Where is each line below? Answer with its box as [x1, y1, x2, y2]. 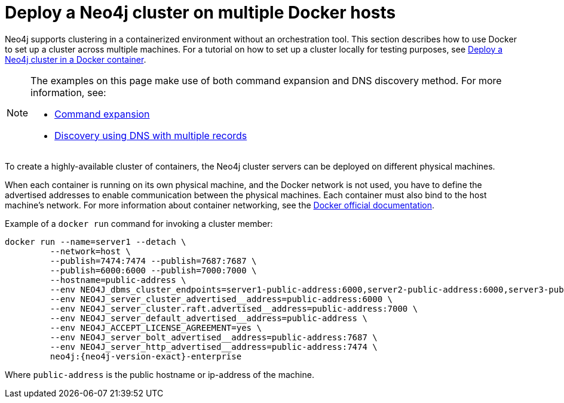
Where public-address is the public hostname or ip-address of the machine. [5, 369, 314, 380]
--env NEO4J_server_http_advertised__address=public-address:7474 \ [50, 342, 378, 352]
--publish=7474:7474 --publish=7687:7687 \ [50, 256, 257, 266]
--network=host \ [50, 246, 131, 256]
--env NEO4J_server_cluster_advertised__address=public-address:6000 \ [50, 294, 393, 304]
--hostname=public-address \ [50, 275, 186, 285]
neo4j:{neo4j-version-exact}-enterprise [50, 351, 242, 361]
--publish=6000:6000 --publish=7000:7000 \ [50, 265, 257, 275]
